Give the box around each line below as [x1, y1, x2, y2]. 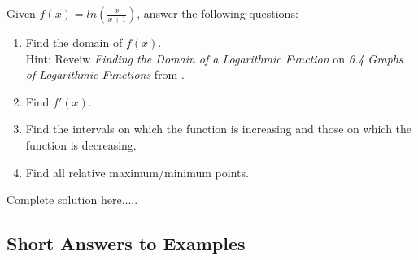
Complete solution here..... [7, 191, 138, 208]
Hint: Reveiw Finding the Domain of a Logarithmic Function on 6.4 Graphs [25, 50, 403, 67]
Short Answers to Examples [7, 231, 246, 256]
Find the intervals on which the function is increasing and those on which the [25, 120, 412, 137]
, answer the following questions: [137, 5, 298, 21]
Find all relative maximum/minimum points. [25, 163, 249, 180]
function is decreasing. [25, 136, 137, 153]
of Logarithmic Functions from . [25, 66, 185, 83]
